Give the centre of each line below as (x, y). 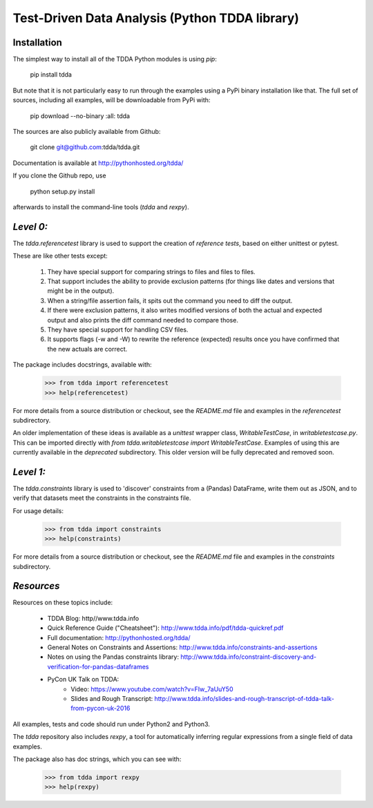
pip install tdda (51, 75)
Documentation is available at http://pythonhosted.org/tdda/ (98, 163)
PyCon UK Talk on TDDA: (83, 680)
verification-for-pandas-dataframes (98, 666)
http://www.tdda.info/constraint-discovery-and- (249, 657)
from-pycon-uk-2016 (101, 709)
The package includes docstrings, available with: (82, 365)
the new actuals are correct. (87, 349)
